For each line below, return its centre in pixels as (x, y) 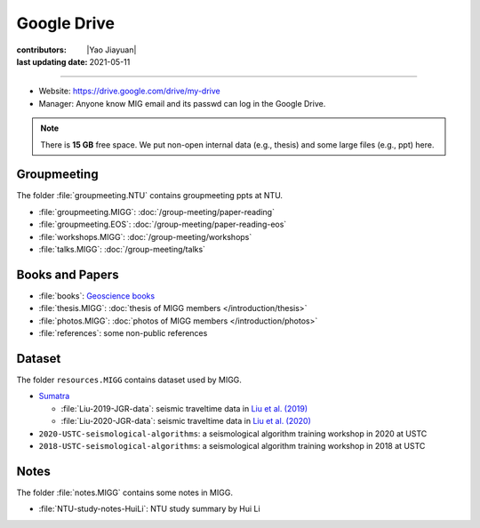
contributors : (41, 50)
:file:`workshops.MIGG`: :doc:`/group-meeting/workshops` (145, 236)
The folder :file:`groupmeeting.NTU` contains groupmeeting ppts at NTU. (150, 196)
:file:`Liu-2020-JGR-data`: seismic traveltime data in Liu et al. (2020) (186, 421)
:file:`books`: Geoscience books (97, 296)
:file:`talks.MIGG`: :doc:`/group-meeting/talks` (122, 249)
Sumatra (54, 396)
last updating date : (52, 61)
